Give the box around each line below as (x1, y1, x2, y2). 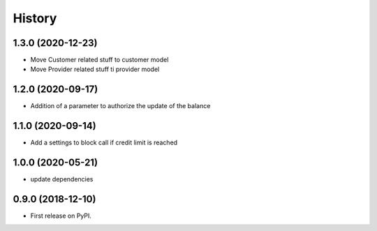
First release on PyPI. (30, 211, 92, 220)
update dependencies (30, 175, 94, 184)
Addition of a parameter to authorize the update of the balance (30, 102, 211, 110)
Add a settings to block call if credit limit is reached (30, 138, 178, 147)
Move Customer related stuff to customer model (30, 56, 169, 64)
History (13, 10, 57, 26)
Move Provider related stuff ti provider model (30, 65, 160, 73)
